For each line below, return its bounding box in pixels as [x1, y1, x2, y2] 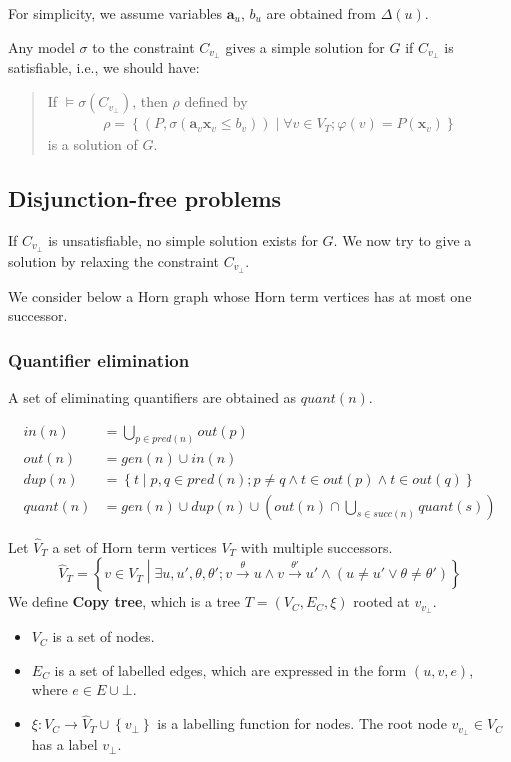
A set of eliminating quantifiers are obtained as [8, 387, 297, 407]
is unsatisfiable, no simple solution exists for [48, 229, 318, 250]
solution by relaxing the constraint [8, 250, 220, 271]
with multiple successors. [240, 536, 393, 557]
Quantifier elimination [8, 347, 190, 372]
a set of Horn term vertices [52, 536, 217, 557]
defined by [184, 91, 248, 112]
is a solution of [47, 134, 138, 155]
